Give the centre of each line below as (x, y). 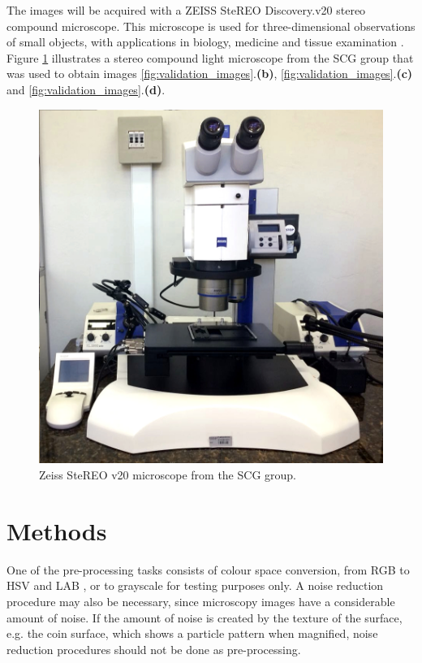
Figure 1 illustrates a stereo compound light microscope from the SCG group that (210, 57)
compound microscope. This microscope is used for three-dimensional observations (211, 26)
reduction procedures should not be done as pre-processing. (154, 649)
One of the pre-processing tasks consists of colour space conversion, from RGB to (208, 569)
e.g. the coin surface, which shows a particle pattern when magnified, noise (192, 633)
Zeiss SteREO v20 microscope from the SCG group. (168, 475)
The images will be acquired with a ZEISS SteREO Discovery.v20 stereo (186, 10)
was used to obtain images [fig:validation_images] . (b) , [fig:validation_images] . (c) (210, 74)
